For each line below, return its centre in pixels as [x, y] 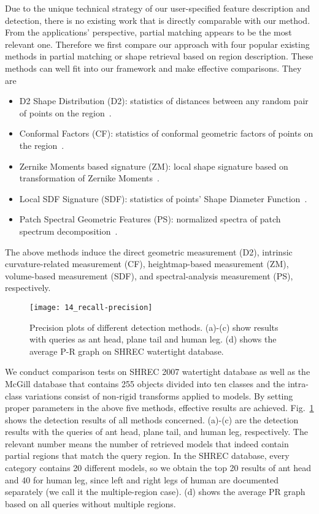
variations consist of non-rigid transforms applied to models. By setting [159, 395]
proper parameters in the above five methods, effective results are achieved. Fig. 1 [159, 408]
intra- [298, 383]
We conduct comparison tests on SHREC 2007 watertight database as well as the [158, 372]
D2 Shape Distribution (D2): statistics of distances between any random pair [164, 101]
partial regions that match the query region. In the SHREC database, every [147, 455]
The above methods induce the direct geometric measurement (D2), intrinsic [149, 251]
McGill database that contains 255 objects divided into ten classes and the [145, 383]
